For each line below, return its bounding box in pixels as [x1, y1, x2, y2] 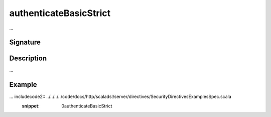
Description [9, 54, 47, 63]
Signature [9, 38, 41, 47]
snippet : [22, 103, 40, 109]
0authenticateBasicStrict [61, 103, 112, 109]
